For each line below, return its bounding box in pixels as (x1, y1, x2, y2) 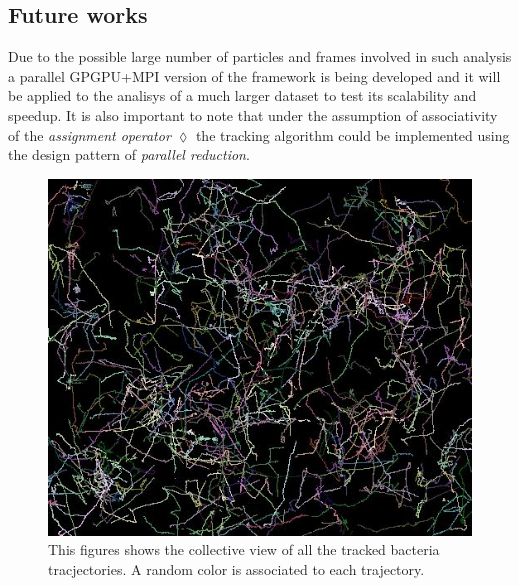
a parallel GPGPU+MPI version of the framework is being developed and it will (8, 65, 501, 86)
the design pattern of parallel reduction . (8, 144, 250, 165)
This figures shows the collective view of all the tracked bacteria (48, 539, 440, 560)
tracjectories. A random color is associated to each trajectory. (48, 558, 425, 579)
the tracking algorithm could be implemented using (195, 124, 510, 145)
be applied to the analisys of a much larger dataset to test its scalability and (8, 85, 477, 106)
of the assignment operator (8, 124, 171, 145)
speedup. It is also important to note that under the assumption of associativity (8, 104, 498, 125)
